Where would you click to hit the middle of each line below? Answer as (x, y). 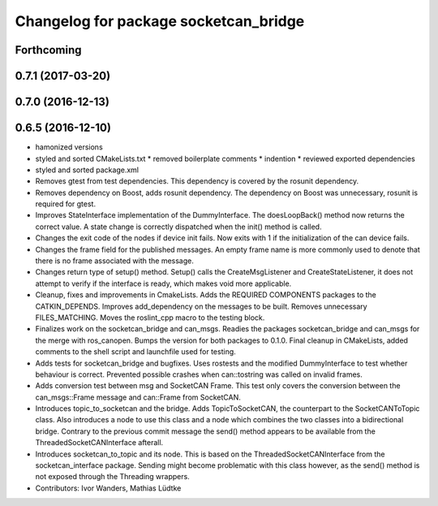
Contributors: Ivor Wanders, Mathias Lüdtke (108, 488)
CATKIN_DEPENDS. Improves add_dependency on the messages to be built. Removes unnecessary (202, 306)
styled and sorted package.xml (87, 170)
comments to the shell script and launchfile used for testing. (136, 352)
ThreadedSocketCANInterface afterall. (99, 443)
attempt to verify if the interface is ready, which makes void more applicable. (163, 283)
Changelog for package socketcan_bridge (160, 21)
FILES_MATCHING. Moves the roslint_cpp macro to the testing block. (150, 318)
